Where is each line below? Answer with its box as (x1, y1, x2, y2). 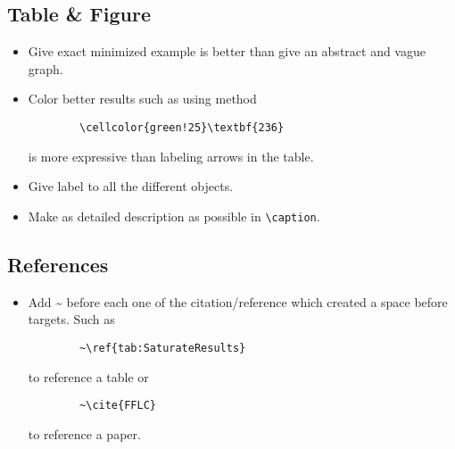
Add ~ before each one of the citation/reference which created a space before (28, 292, 448, 311)
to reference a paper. (28, 424, 141, 443)
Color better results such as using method (28, 89, 257, 108)
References (7, 250, 109, 278)
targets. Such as (28, 310, 115, 328)
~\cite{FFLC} (79, 399, 156, 412)
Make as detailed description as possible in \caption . (28, 206, 320, 225)
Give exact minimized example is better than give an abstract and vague (28, 42, 426, 61)
